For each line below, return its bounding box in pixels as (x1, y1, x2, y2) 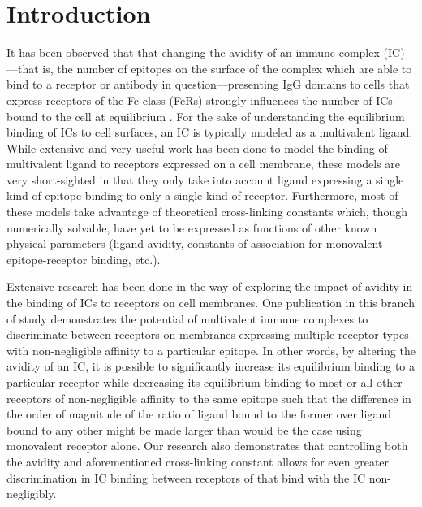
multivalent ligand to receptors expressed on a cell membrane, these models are (6, 155, 401, 172)
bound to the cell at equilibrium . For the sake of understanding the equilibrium (6, 107, 405, 124)
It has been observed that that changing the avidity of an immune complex (6, 44, 380, 61)
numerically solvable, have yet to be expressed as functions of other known (6, 219, 377, 236)
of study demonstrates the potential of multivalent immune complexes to (6, 310, 368, 327)
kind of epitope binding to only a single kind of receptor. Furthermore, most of (6, 187, 398, 204)
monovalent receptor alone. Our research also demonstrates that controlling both (6, 437, 408, 454)
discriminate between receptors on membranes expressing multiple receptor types (6, 326, 409, 343)
